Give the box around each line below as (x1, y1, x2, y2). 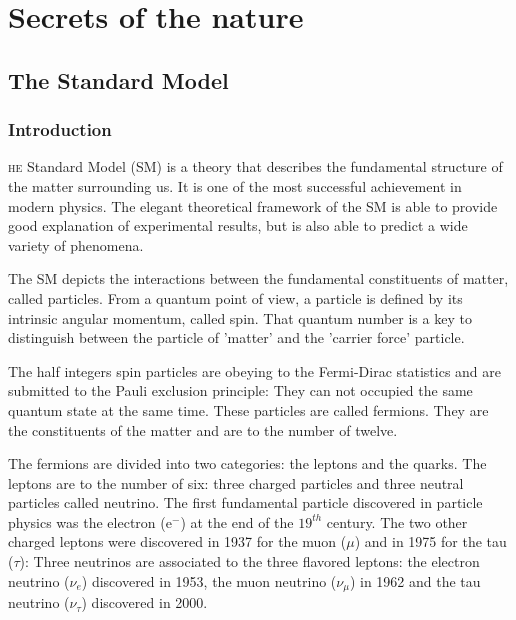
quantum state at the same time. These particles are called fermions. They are (8, 399, 489, 420)
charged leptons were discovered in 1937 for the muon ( (8, 531, 347, 552)
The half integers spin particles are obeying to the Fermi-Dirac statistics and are (8, 360, 502, 381)
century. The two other (326, 511, 468, 532)
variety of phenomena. (8, 234, 144, 255)
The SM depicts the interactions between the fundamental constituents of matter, (8, 268, 509, 289)
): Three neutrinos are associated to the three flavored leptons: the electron (19, 551, 480, 572)
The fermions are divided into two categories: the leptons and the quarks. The (8, 453, 487, 474)
